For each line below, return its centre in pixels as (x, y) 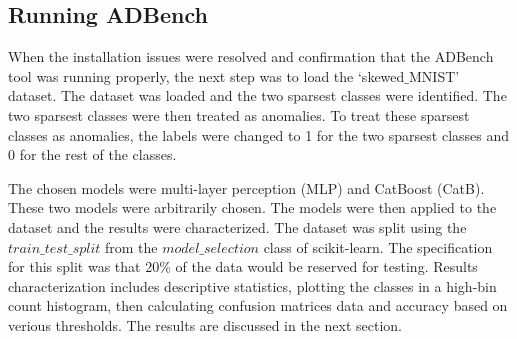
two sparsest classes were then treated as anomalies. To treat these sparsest (239, 114)
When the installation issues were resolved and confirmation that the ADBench (251, 56)
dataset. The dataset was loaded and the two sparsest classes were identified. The (257, 95)
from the (131, 246)
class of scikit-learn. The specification (378, 246)
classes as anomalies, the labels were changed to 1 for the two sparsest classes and (259, 134)
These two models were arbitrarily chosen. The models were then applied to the (252, 207)
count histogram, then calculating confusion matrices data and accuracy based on (258, 305)
